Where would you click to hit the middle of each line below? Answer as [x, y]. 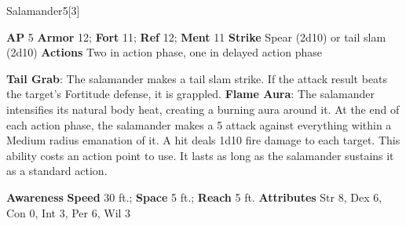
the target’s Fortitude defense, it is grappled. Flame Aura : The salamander [191, 94]
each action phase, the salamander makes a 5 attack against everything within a [199, 124]
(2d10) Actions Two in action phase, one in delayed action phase [164, 52]
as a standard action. [57, 171]
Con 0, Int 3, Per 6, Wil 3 [69, 212]
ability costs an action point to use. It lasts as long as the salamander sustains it [200, 155]
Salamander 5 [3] [43, 10]
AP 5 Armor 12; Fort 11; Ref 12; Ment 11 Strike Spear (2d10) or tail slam [196, 36]
